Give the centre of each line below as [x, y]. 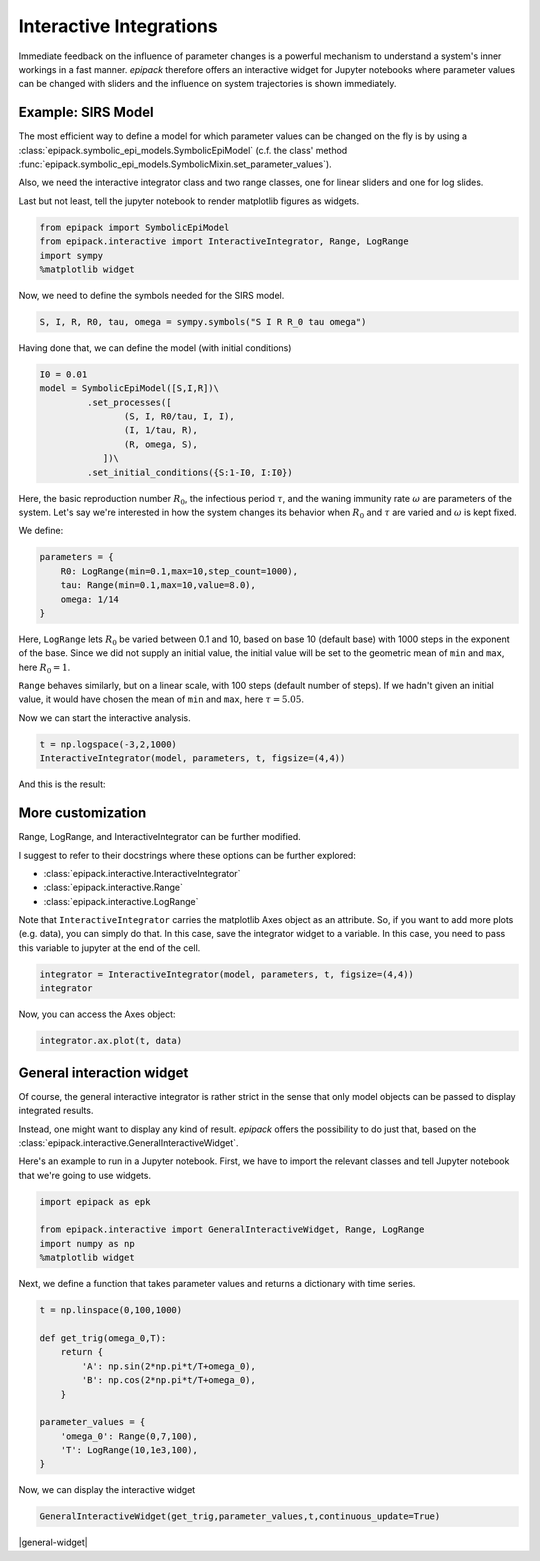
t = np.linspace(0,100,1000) [111, 1310]
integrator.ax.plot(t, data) [111, 1041]
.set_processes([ [129, 402]
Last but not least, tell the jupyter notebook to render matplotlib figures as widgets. [189, 201]
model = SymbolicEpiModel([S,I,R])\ [129, 388]
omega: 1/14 [90, 599]
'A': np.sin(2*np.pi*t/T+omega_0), [169, 1366]
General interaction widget [103, 1072]
